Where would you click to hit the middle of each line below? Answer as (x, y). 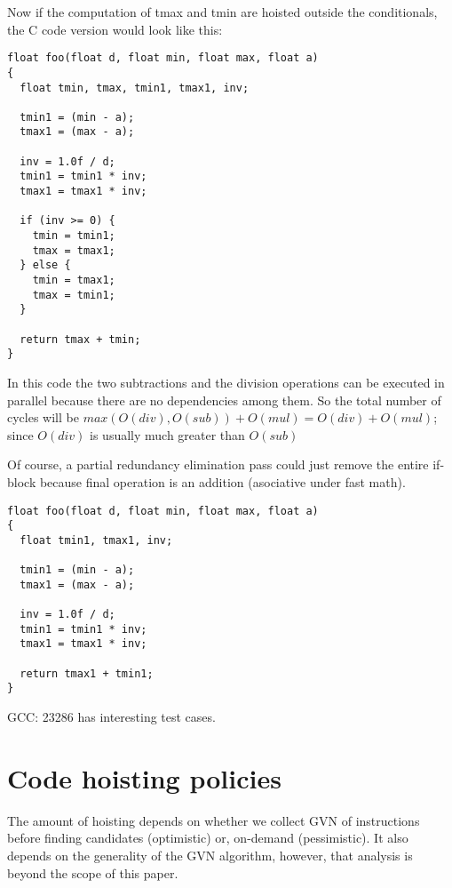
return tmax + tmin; (80, 339)
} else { (45, 265)
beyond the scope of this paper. (93, 872)
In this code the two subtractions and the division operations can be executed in (226, 382)
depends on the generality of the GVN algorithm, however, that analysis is (210, 855)
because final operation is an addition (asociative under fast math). (222, 481)
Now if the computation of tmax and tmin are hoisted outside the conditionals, (222, 12)
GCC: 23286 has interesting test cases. (111, 717)
